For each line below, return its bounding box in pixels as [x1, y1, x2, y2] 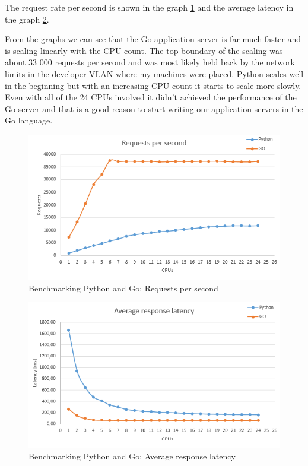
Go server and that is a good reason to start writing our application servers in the [5, 102, 303, 115]
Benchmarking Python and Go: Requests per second [28, 281, 218, 294]
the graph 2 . [5, 12, 49, 25]
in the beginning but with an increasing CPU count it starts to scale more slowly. [5, 79, 301, 91]
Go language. [5, 114, 53, 126]
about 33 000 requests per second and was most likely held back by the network [5, 56, 295, 68]
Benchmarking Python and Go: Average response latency [28, 449, 236, 462]
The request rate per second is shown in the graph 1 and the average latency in [5, 1, 294, 13]
